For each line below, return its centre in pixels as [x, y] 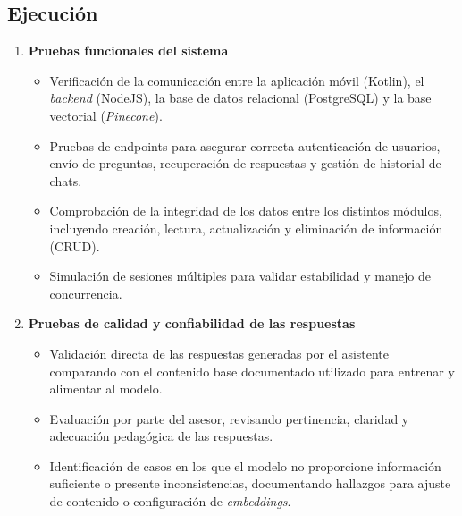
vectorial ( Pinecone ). [106, 115]
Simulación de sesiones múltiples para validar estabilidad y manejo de [240, 276]
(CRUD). [75, 245]
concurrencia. [86, 293]
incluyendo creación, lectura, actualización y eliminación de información [246, 228]
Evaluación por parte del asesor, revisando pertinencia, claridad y [229, 418]
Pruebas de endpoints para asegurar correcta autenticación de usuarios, [245, 145]
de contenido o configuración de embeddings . [170, 501]
